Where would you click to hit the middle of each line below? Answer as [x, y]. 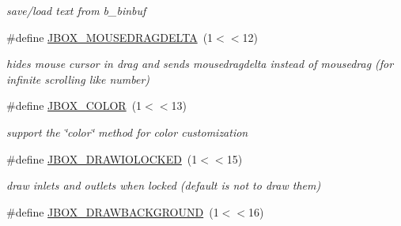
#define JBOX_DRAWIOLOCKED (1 [102, 158]
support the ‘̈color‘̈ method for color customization [127, 132]
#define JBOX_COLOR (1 [74, 105]
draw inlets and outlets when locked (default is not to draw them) [164, 185]
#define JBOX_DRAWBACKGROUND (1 [113, 211]
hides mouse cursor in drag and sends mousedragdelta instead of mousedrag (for [200, 64]
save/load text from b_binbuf [76, 10]
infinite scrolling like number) [78, 79]
